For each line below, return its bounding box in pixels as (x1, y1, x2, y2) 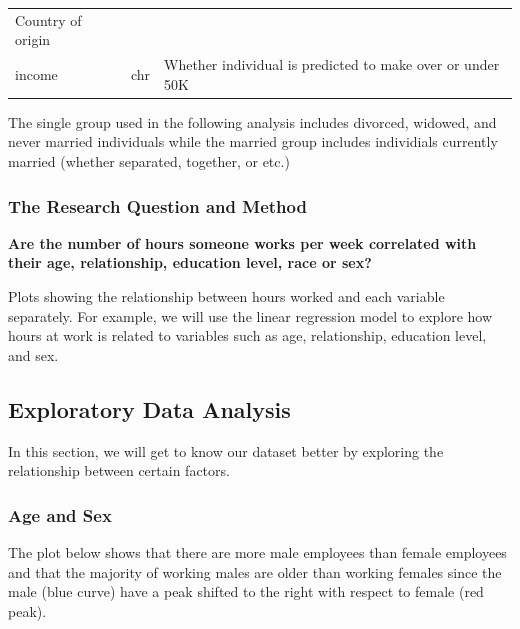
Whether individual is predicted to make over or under (164, 54, 500, 75)
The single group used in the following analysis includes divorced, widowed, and (8, 111, 497, 132)
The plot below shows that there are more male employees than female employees (8, 542, 507, 563)
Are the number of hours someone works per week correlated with (8, 232, 477, 253)
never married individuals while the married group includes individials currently (8, 131, 498, 152)
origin (15, 29, 51, 50)
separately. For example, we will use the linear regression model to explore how (8, 305, 493, 326)
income (15, 63, 58, 84)
